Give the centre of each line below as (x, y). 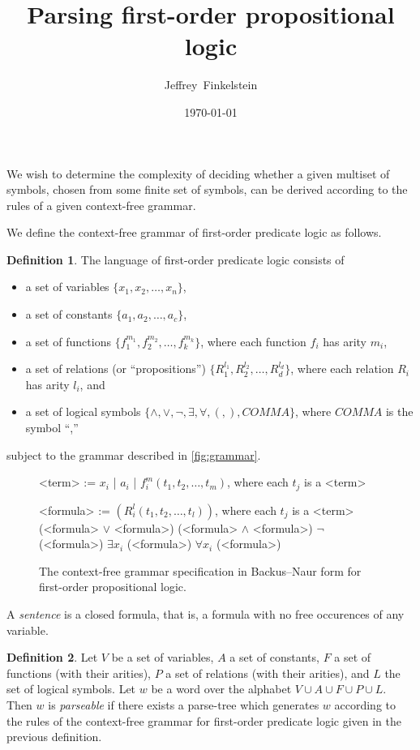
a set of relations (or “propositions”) (116, 369)
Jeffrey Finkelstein (211, 85)
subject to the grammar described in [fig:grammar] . (134, 454)
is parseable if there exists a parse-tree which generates (184, 705)
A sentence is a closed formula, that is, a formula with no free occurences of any (206, 614)
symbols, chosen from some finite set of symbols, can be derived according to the (207, 189)
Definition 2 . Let (52, 657)
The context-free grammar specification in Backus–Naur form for (200, 570)
